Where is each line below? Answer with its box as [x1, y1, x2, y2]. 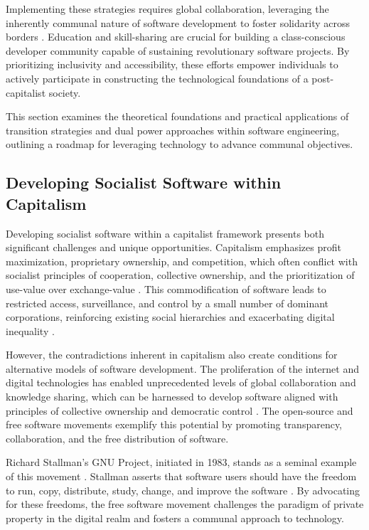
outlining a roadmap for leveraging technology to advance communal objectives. [6, 137, 353, 152]
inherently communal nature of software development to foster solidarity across [6, 15, 350, 30]
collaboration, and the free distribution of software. [6, 430, 229, 445]
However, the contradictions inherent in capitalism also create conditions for [6, 347, 338, 362]
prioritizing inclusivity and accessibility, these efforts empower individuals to [6, 57, 338, 72]
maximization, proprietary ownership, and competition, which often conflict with [6, 253, 358, 268]
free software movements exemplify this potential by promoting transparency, [6, 417, 343, 432]
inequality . [6, 323, 55, 338]
